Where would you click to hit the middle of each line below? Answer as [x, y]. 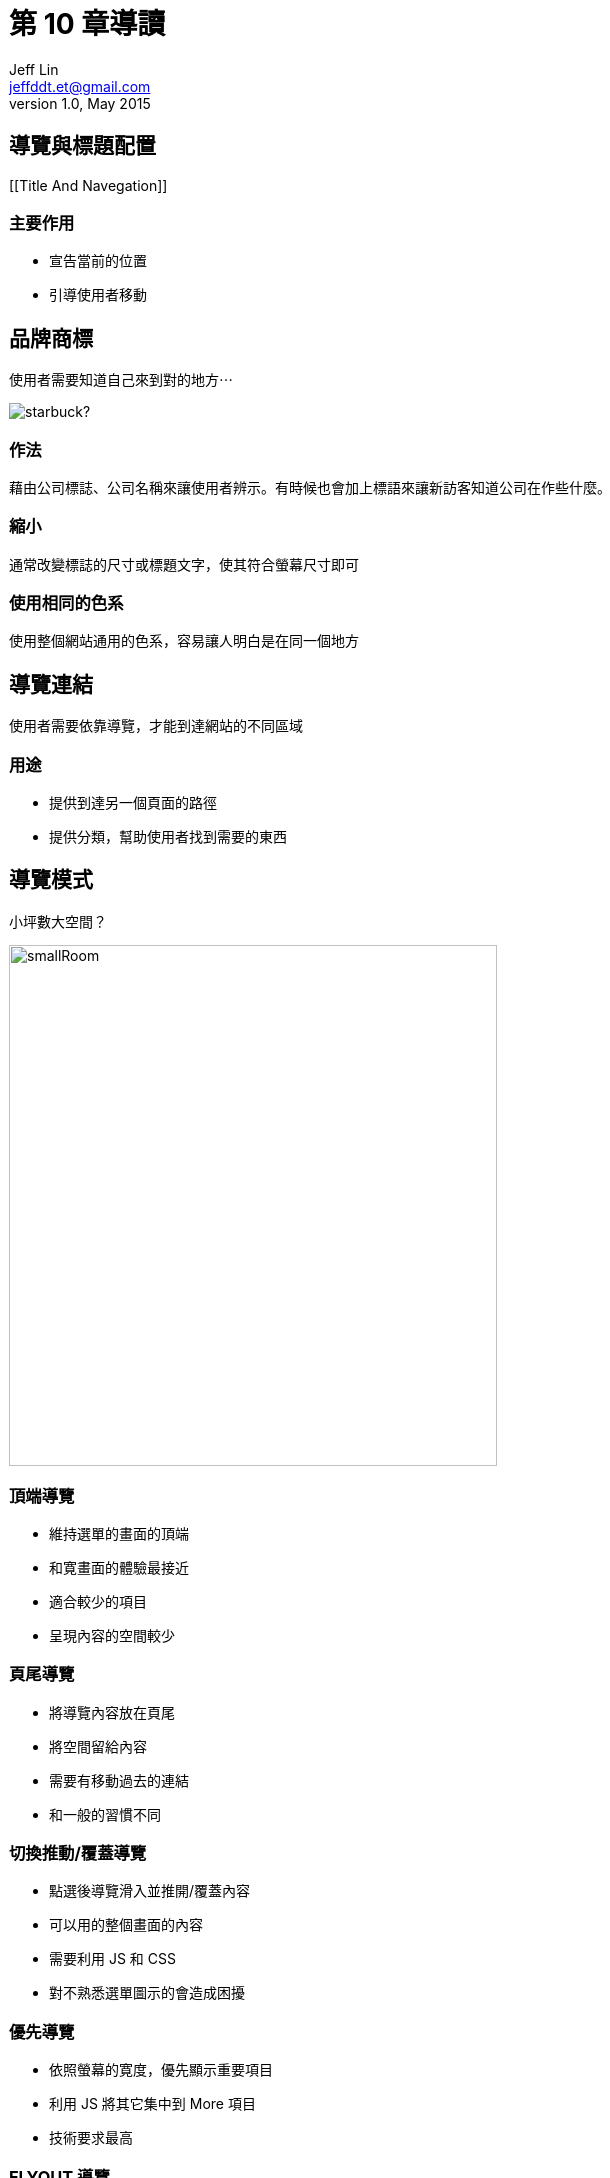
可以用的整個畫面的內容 [126, 1925]
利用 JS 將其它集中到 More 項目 [152, 2104]
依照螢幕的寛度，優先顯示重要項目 [161, 2070]
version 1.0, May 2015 [80, 103]
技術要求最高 [91, 2138]
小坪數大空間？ [58, 921]
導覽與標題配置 [82, 146]
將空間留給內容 [98, 1746]
